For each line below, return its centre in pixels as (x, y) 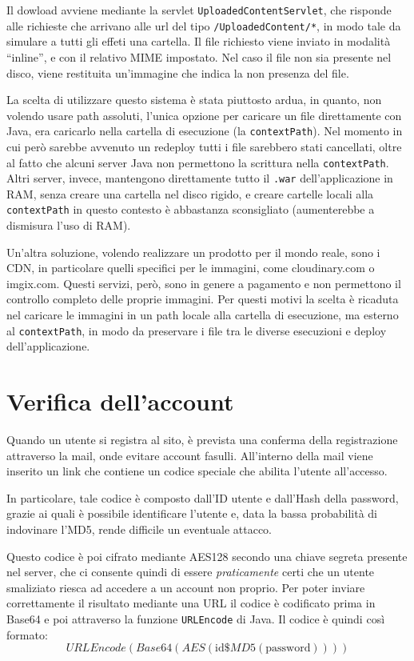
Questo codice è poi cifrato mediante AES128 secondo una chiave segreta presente (207, 556)
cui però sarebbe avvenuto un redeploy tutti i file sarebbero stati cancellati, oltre (204, 146)
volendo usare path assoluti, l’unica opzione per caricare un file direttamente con (204, 115)
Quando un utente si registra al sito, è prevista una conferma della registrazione (202, 440)
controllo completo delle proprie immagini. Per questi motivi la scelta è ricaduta (203, 299)
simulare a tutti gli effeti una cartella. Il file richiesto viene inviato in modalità (199, 41)
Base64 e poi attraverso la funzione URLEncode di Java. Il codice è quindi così (196, 618)
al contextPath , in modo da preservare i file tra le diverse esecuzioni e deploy (197, 330)
